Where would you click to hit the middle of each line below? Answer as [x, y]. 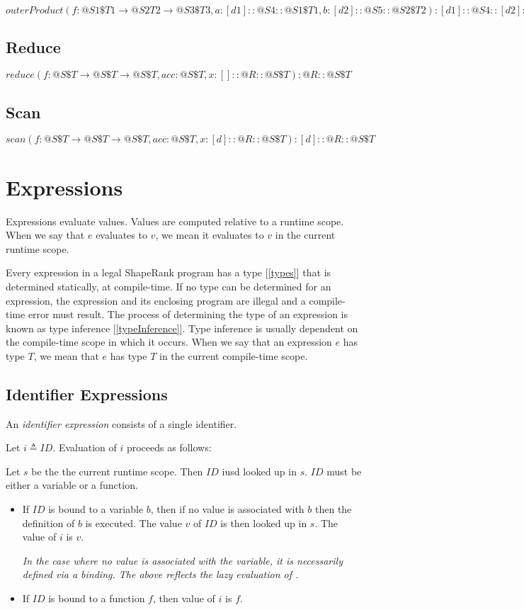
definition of [49, 523]
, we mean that [66, 355]
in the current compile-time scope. [234, 355]
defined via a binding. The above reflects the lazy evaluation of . [160, 574]
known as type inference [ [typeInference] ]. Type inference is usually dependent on [182, 328]
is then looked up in [264, 523]
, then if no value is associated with [227, 509]
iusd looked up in [259, 471]
